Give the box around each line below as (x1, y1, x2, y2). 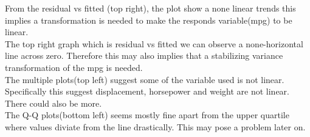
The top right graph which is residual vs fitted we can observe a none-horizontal (5, 37, 303, 50)
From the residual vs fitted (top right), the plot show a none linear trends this (5, 2, 296, 14)
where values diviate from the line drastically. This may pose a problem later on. (5, 120, 306, 133)
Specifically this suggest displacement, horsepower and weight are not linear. (5, 85, 289, 98)
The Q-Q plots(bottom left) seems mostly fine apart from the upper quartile (5, 109, 289, 121)
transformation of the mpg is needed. (5, 61, 143, 73)
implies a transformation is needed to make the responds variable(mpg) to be (5, 13, 292, 26)
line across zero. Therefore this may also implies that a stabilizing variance (5, 49, 283, 62)
